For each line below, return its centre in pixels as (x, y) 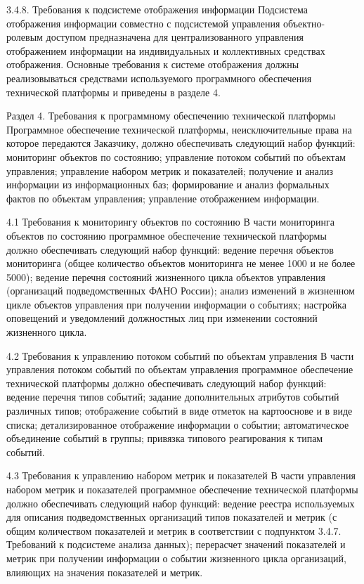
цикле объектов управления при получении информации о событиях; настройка (176, 304)
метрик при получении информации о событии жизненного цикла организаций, (176, 558)
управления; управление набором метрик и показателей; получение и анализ (170, 170)
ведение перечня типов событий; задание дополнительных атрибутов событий (173, 397)
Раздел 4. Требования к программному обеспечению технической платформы (171, 116)
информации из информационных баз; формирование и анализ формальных (168, 184)
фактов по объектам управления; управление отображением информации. (163, 198)
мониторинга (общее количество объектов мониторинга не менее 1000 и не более (181, 263)
